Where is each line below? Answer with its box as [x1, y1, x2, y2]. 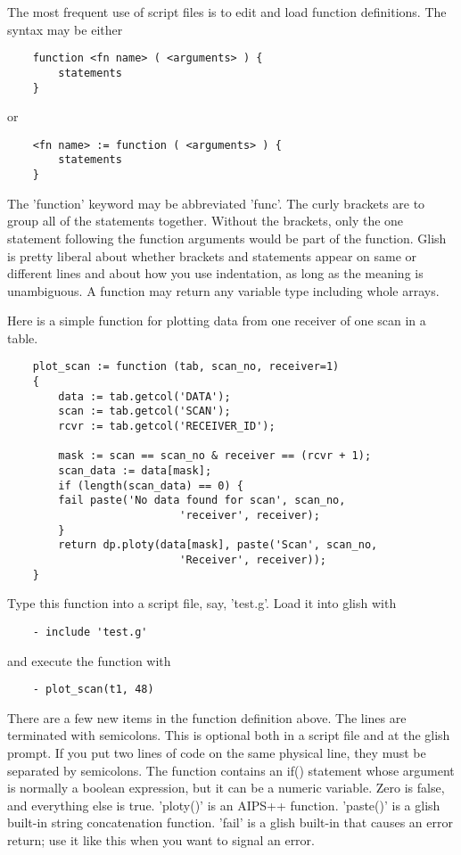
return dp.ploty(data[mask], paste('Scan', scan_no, [58, 538, 378, 552]
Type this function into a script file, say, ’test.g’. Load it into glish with [7, 594, 397, 612]
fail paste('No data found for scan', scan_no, [58, 494, 346, 507]
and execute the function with [7, 651, 171, 670]
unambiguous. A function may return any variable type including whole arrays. [7, 281, 440, 300]
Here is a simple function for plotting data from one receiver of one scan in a [7, 311, 426, 330]
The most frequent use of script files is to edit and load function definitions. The [7, 3, 447, 21]
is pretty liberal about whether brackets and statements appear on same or [7, 246, 417, 265]
